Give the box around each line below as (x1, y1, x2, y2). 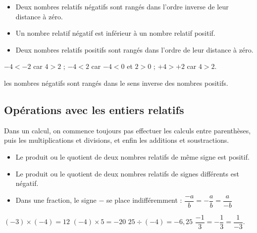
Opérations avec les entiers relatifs (4, 102, 184, 117)
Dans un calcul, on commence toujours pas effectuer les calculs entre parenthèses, (4, 125, 251, 135)
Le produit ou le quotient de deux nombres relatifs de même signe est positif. (15, 151, 250, 162)
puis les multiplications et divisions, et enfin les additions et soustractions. (4, 135, 229, 145)
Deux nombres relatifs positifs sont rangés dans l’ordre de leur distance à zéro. (15, 44, 254, 55)
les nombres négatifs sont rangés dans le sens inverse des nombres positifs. (4, 77, 228, 88)
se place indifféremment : (106, 195, 182, 205)
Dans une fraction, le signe (15, 195, 97, 205)
